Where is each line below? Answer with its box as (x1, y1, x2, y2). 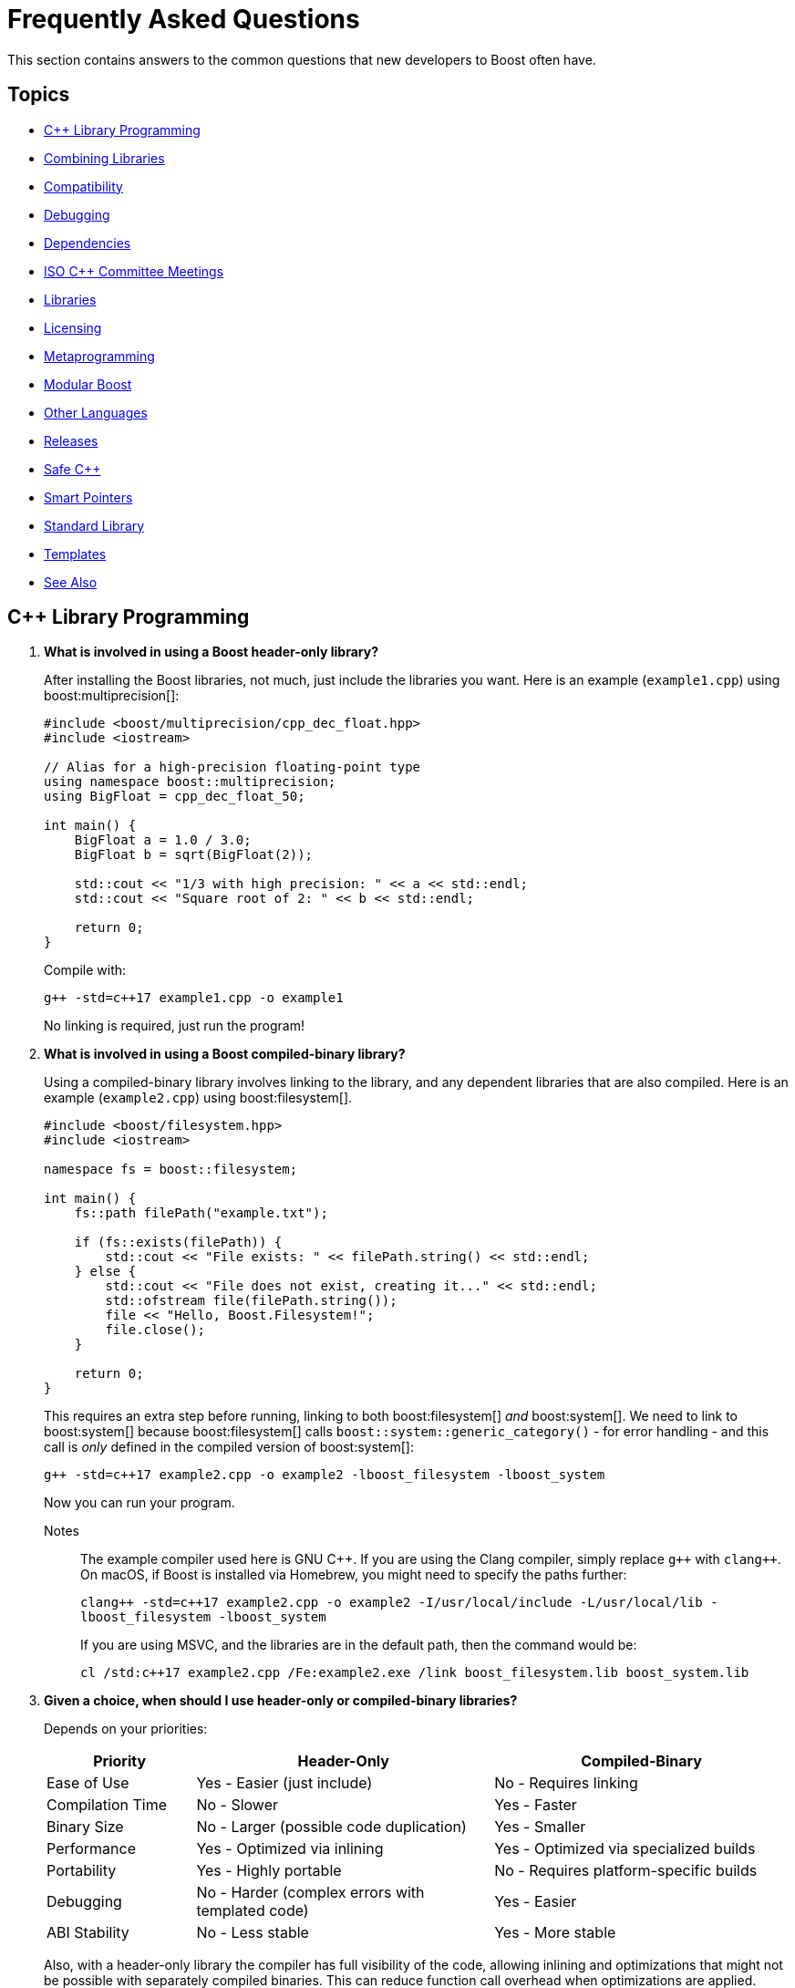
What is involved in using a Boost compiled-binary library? (44, 1046, 406, 1062)
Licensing (44, 319, 102, 336)
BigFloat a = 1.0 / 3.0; (74, 833, 252, 848)
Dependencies (44, 234, 131, 251)
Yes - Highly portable (196, 1861, 342, 1880)
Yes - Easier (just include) (196, 1774, 373, 1793)
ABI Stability (46, 1923, 129, 1942)
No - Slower (196, 1796, 278, 1815)
